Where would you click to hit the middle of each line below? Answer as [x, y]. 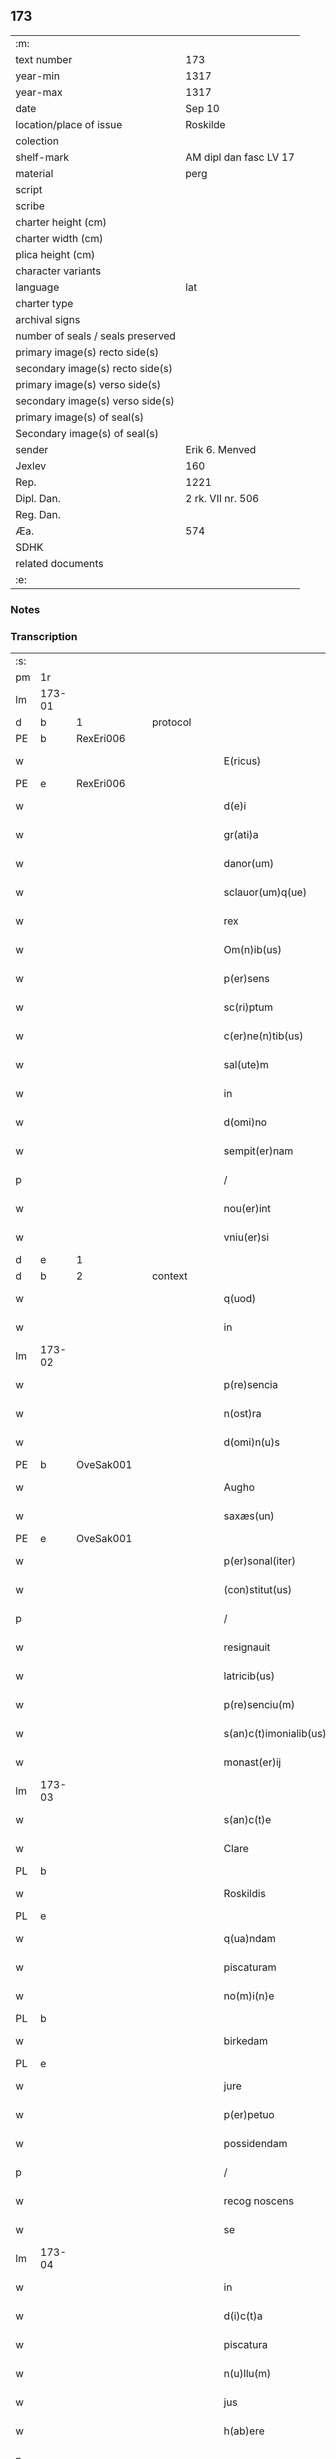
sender [32, 449]
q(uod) [240, 1299]
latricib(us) [249, 1676]
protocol [171, 722]
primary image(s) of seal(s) [80, 417]
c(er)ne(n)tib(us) [263, 1036]
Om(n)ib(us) [252, 950]
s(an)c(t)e [247, 1820]
